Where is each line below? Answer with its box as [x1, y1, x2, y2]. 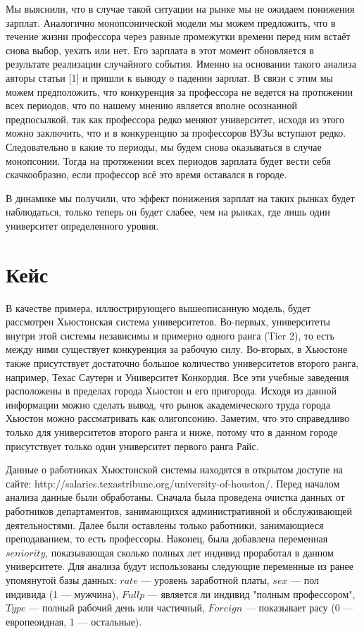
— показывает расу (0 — [245, 600, 353, 615]
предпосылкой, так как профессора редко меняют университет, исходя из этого [6, 111, 345, 126]
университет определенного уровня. [6, 218, 159, 232]
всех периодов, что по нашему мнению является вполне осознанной [6, 98, 298, 113]
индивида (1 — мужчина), [6, 586, 119, 601]
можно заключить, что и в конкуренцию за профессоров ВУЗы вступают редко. [6, 125, 346, 140]
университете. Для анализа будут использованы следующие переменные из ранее [6, 559, 353, 573]
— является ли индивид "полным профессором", [147, 586, 356, 601]
